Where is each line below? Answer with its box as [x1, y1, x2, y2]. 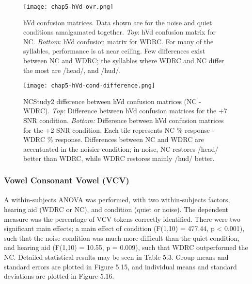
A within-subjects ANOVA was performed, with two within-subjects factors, [4, 195, 230, 205]
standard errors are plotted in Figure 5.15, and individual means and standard [4, 261, 237, 271]
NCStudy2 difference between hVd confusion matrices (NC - [23, 96, 201, 106]
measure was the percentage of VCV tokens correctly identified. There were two [4, 213, 241, 224]
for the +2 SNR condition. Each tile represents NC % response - [23, 124, 215, 135]
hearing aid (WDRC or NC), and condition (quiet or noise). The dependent [4, 204, 229, 214]
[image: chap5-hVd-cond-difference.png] [23, 82, 156, 89]
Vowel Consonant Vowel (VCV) [4, 174, 129, 186]
